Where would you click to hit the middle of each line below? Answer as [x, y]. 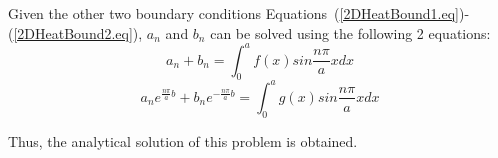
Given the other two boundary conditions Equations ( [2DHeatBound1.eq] [233, 13]
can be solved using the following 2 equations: [350, 32]
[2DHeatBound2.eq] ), [78, 32]
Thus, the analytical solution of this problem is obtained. [183, 140]
